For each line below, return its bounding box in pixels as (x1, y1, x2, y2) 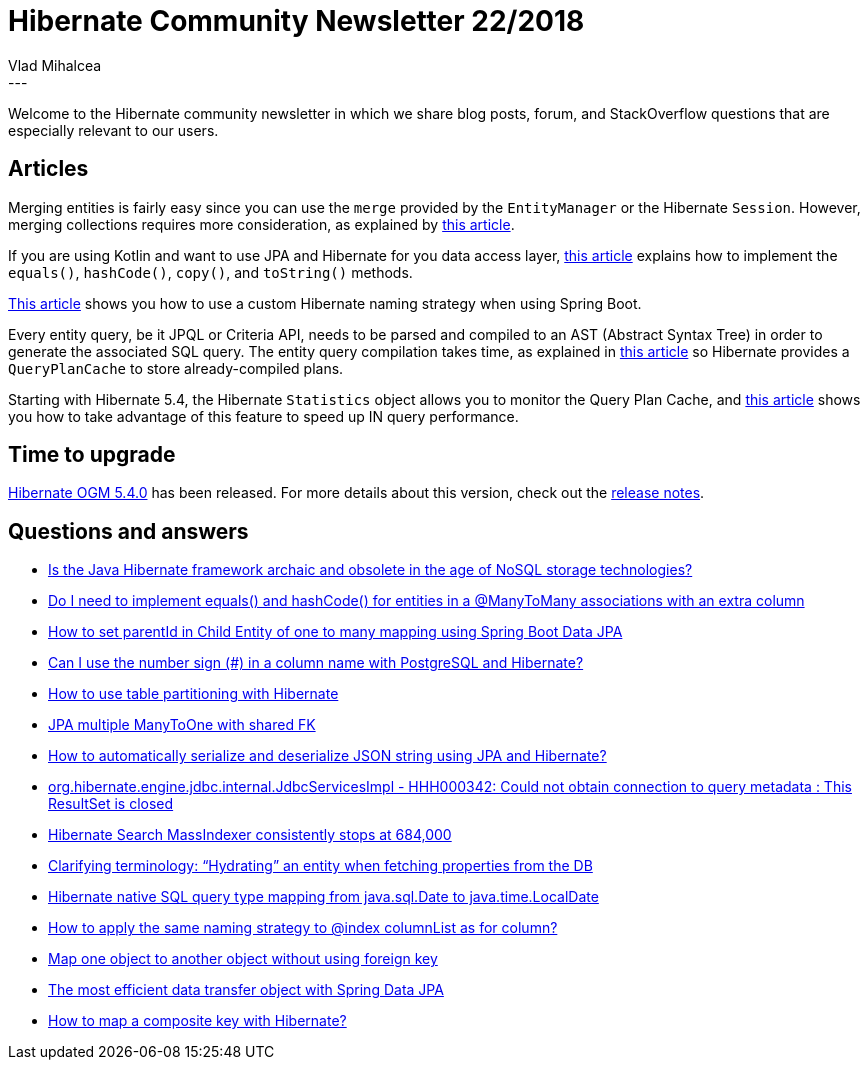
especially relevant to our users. (8, 121, 219, 139)
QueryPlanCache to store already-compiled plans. (8, 359, 344, 377)
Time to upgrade (8, 442, 176, 468)
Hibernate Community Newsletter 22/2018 (8, 4, 585, 38)
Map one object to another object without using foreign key (48, 950, 438, 968)
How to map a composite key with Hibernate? (48, 1012, 347, 1030)
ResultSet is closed (48, 795, 174, 813)
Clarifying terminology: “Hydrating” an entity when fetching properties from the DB (48, 857, 593, 875)
